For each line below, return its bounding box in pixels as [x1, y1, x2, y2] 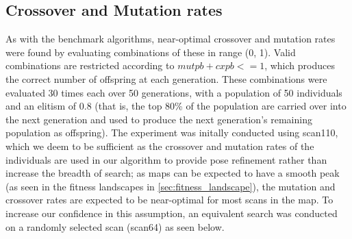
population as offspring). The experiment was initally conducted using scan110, [5, 125, 338, 140]
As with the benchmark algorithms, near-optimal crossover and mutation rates [5, 32, 336, 46]
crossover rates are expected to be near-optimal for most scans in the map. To [5, 192, 334, 207]
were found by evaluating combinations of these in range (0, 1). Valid [5, 45, 296, 59]
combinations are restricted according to [5, 58, 175, 73]
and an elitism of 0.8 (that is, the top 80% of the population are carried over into [5, 99, 347, 113]
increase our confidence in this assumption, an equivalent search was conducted [5, 205, 338, 220]
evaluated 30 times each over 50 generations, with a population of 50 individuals [5, 85, 342, 99]
